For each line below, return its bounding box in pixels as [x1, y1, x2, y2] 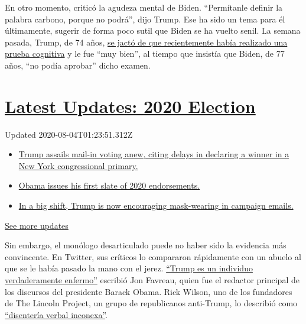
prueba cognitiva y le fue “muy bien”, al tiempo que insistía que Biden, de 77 [5, 47, 285, 60]
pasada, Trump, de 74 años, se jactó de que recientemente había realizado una [5, 35, 288, 48]
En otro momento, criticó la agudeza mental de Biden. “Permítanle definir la [5, 1, 283, 13]
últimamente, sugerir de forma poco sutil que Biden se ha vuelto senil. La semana [5, 24, 301, 37]
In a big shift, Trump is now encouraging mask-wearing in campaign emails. [18, 199, 294, 212]
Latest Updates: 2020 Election [5, 93, 256, 118]
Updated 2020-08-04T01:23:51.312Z [5, 128, 133, 140]
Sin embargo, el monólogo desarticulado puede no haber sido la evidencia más [5, 239, 287, 251]
